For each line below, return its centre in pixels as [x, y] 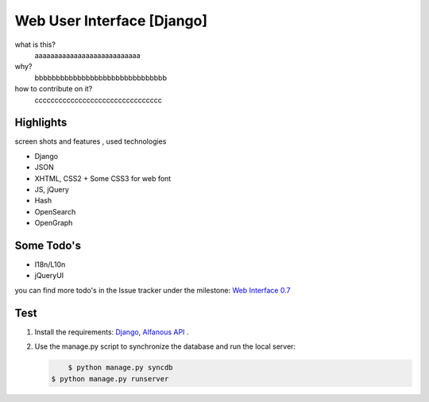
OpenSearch [55, 211]
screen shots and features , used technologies [91, 141]
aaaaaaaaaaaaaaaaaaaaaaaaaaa [87, 55]
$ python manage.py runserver [110, 379]
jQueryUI [49, 276]
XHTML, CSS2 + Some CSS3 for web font [103, 178]
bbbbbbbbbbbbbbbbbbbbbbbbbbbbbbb [100, 77]
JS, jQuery [52, 189]
